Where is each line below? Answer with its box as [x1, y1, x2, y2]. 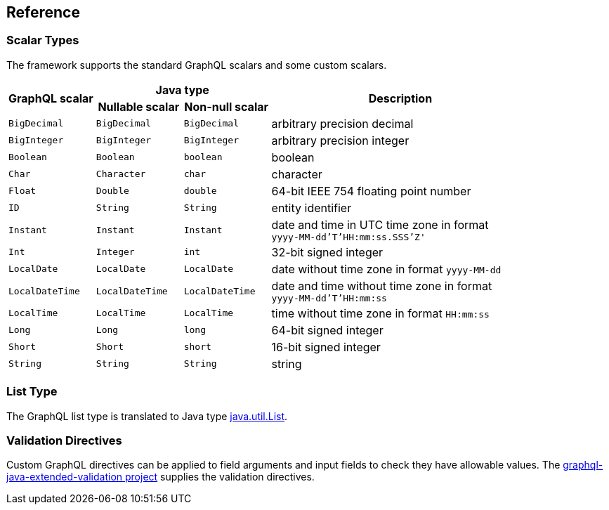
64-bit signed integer [271, 322, 384, 337]
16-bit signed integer [271, 339, 381, 354]
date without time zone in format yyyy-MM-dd [271, 261, 502, 276]
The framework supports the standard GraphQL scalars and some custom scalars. [6, 58, 387, 71]
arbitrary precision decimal [271, 116, 414, 131]
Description [368, 91, 433, 105]
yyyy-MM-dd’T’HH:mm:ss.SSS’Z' [271, 231, 426, 242]
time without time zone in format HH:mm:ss [271, 306, 490, 320]
